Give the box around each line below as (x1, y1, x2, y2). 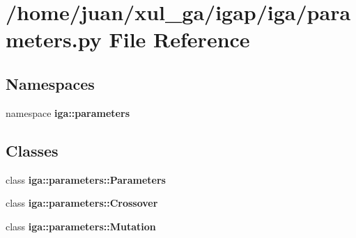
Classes (6, 139, 59, 161)
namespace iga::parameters (6, 105, 130, 120)
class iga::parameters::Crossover (6, 196, 158, 210)
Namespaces (6, 72, 95, 94)
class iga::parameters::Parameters (6, 172, 166, 187)
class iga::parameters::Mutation (6, 219, 156, 233)
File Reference (109, 25, 250, 54)
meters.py (6, 25, 102, 54)
